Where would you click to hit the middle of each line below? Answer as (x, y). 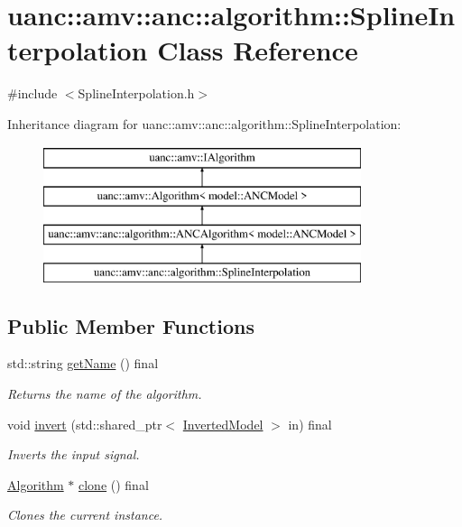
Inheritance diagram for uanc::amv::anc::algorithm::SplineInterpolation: (204, 123)
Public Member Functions (131, 325)
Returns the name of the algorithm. (105, 394)
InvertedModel (223, 424)
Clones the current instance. (85, 515)
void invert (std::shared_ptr (85, 424)
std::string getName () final (83, 363)
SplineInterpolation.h (136, 93)
